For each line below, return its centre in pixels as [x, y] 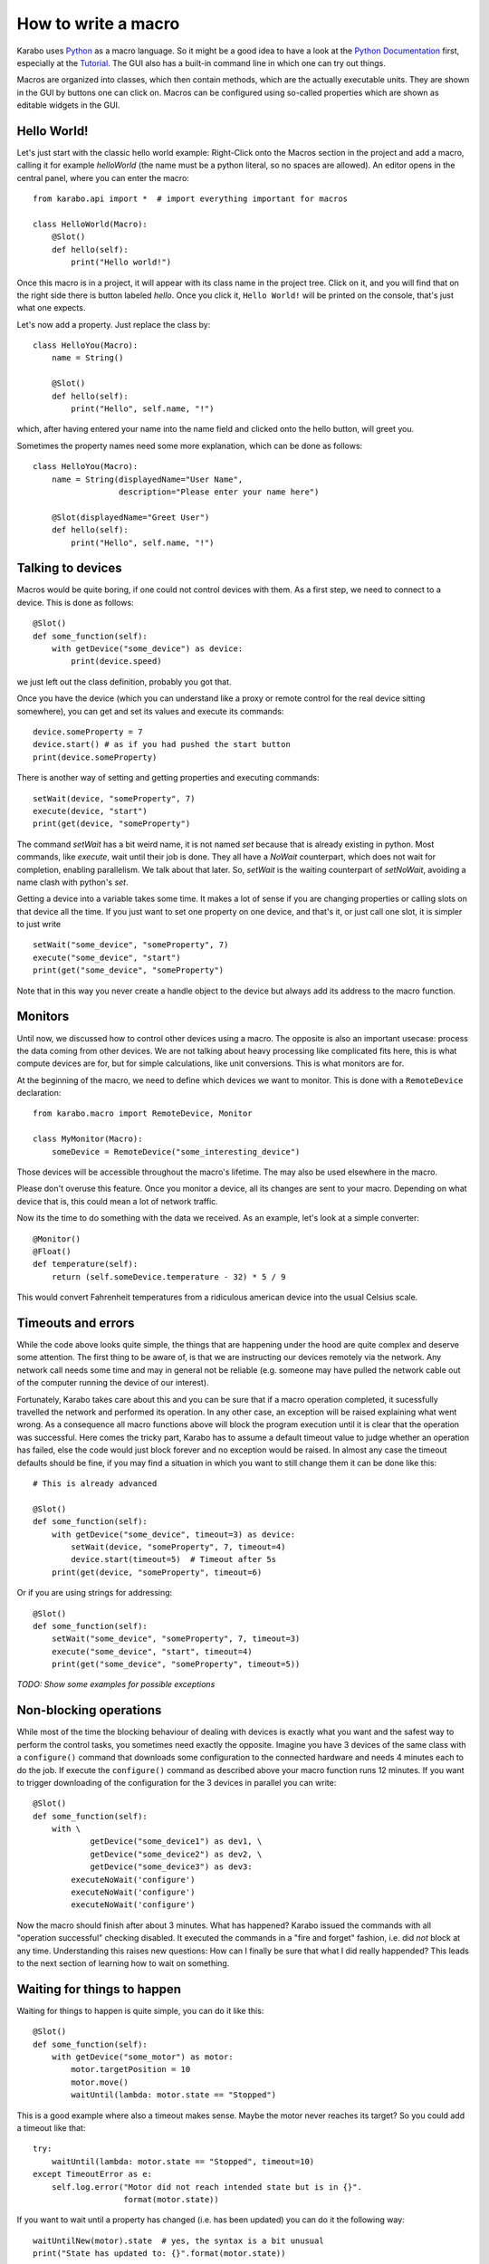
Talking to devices [69, 568]
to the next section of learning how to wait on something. [123, 1963]
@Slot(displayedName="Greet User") [130, 517]
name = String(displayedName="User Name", [147, 479]
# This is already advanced [95, 1483]
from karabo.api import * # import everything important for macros [191, 199]
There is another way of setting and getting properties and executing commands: [168, 778]
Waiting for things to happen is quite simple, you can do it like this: [140, 2010]
